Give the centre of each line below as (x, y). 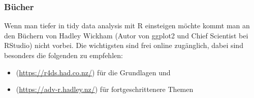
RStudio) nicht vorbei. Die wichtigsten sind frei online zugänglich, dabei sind (124, 45)
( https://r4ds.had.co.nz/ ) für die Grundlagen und (93, 72)
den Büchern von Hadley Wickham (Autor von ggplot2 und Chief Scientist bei (126, 35)
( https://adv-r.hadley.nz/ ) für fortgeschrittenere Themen (105, 89)
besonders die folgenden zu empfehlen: (63, 55)
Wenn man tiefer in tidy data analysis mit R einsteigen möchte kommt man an (127, 26)
